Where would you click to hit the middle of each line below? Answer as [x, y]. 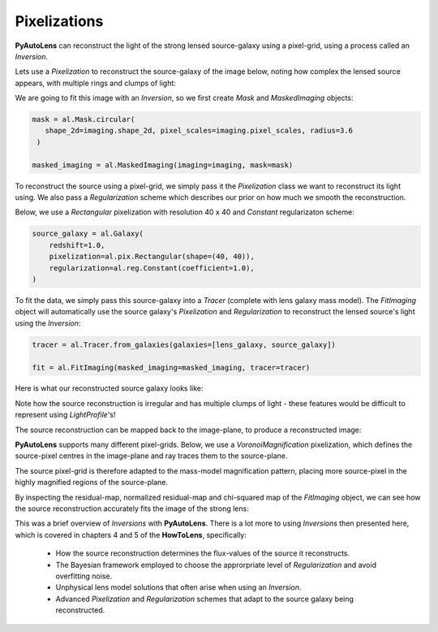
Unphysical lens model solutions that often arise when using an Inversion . [178, 587]
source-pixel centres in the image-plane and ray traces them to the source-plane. [151, 456]
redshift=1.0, [77, 245]
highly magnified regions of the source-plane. [92, 483]
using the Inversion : [48, 323]
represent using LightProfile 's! [66, 415]
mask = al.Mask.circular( [84, 119]
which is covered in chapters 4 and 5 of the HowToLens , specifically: [131, 535]
